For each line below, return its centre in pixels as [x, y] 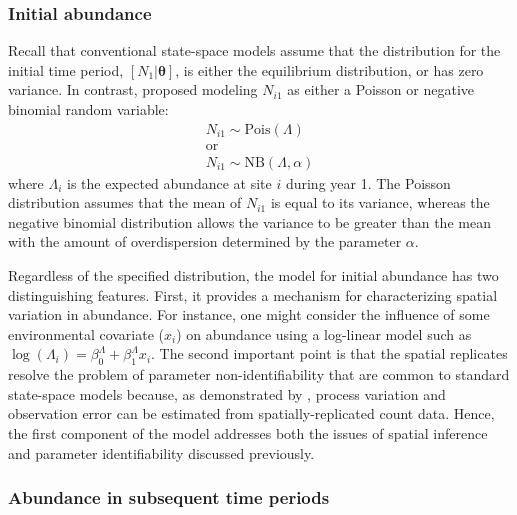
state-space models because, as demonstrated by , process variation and [227, 393]
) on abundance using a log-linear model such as [324, 333]
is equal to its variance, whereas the [380, 202]
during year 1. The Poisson [368, 182]
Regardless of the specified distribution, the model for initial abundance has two [253, 275]
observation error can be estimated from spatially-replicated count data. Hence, [251, 413]
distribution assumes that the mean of [125, 202]
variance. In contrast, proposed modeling [133, 89]
